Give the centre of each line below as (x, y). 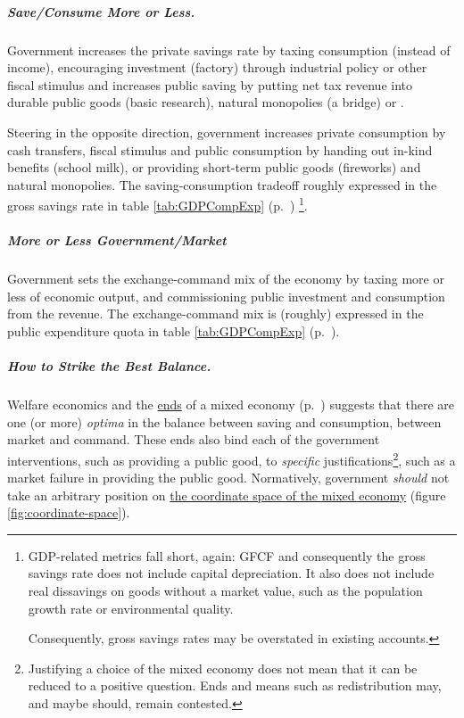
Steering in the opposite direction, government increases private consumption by (227, 132)
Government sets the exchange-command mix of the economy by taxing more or (226, 279)
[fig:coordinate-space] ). (69, 512)
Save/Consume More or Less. (101, 11)
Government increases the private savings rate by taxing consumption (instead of (229, 50)
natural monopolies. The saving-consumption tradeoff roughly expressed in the (222, 184)
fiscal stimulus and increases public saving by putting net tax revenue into (210, 84)
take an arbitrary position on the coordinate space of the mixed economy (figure (227, 495)
